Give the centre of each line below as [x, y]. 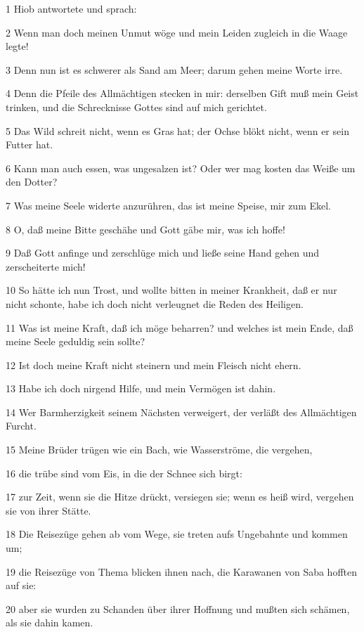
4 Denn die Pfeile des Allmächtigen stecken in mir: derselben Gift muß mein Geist [182, 93]
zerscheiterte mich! [46, 266]
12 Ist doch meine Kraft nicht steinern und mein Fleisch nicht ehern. [154, 365]
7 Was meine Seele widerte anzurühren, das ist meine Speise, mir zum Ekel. [169, 205]
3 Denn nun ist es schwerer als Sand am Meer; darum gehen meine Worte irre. [174, 69]
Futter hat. [30, 144]
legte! [17, 46]
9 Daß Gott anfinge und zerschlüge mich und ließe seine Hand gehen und [163, 253]
